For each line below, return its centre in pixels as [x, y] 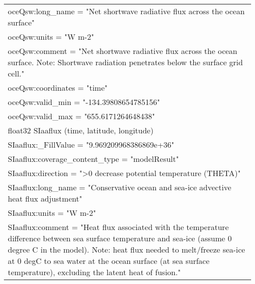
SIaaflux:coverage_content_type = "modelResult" [93, 159]
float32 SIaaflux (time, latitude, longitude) [81, 130]
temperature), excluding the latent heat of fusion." [94, 272]
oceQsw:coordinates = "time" [58, 88]
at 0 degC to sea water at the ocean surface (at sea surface [109, 261]
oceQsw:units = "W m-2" [51, 37]
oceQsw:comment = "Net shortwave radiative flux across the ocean [123, 51]
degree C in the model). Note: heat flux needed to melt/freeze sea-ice [127, 249]
